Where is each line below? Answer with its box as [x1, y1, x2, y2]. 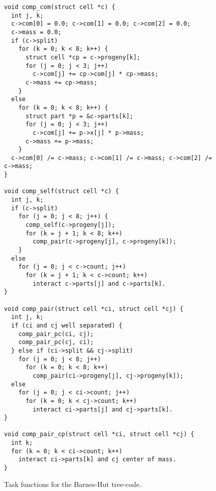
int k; [11, 439, 33, 447]
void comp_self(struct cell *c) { [4, 188, 119, 195]
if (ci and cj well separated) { [11, 321, 123, 329]
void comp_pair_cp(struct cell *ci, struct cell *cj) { [4, 431, 194, 438]
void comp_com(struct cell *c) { [4, 4, 115, 11]
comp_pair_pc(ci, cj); [18, 330, 94, 338]
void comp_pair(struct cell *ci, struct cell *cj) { [4, 305, 183, 312]
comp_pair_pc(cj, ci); [18, 339, 94, 346]
